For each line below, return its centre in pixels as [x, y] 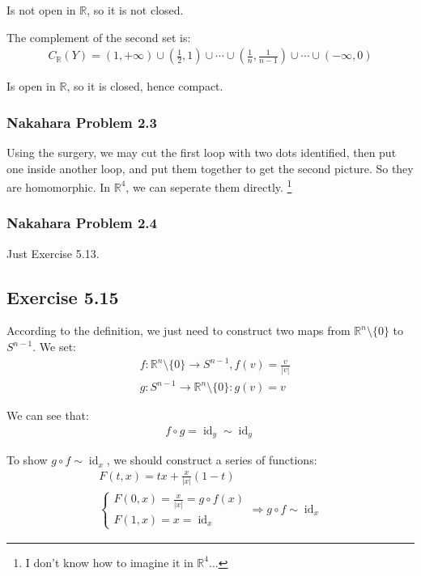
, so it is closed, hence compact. [145, 86]
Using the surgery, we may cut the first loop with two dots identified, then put [202, 152]
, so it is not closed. [135, 10]
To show [27, 460]
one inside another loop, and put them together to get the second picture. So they [210, 168]
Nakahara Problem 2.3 [82, 122]
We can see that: [48, 415]
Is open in [31, 86]
